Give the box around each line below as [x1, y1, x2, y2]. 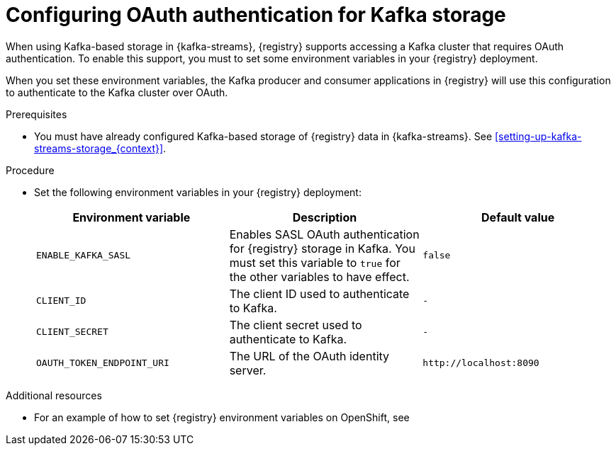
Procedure [6, 164, 55, 176]
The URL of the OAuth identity [229, 348, 390, 363]
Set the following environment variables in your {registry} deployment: [34, 185, 362, 198]
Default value [481, 210, 555, 224]
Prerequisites [6, 108, 67, 120]
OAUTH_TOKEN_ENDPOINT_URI [36, 358, 169, 369]
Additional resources [6, 389, 102, 401]
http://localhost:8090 [422, 358, 539, 369]
